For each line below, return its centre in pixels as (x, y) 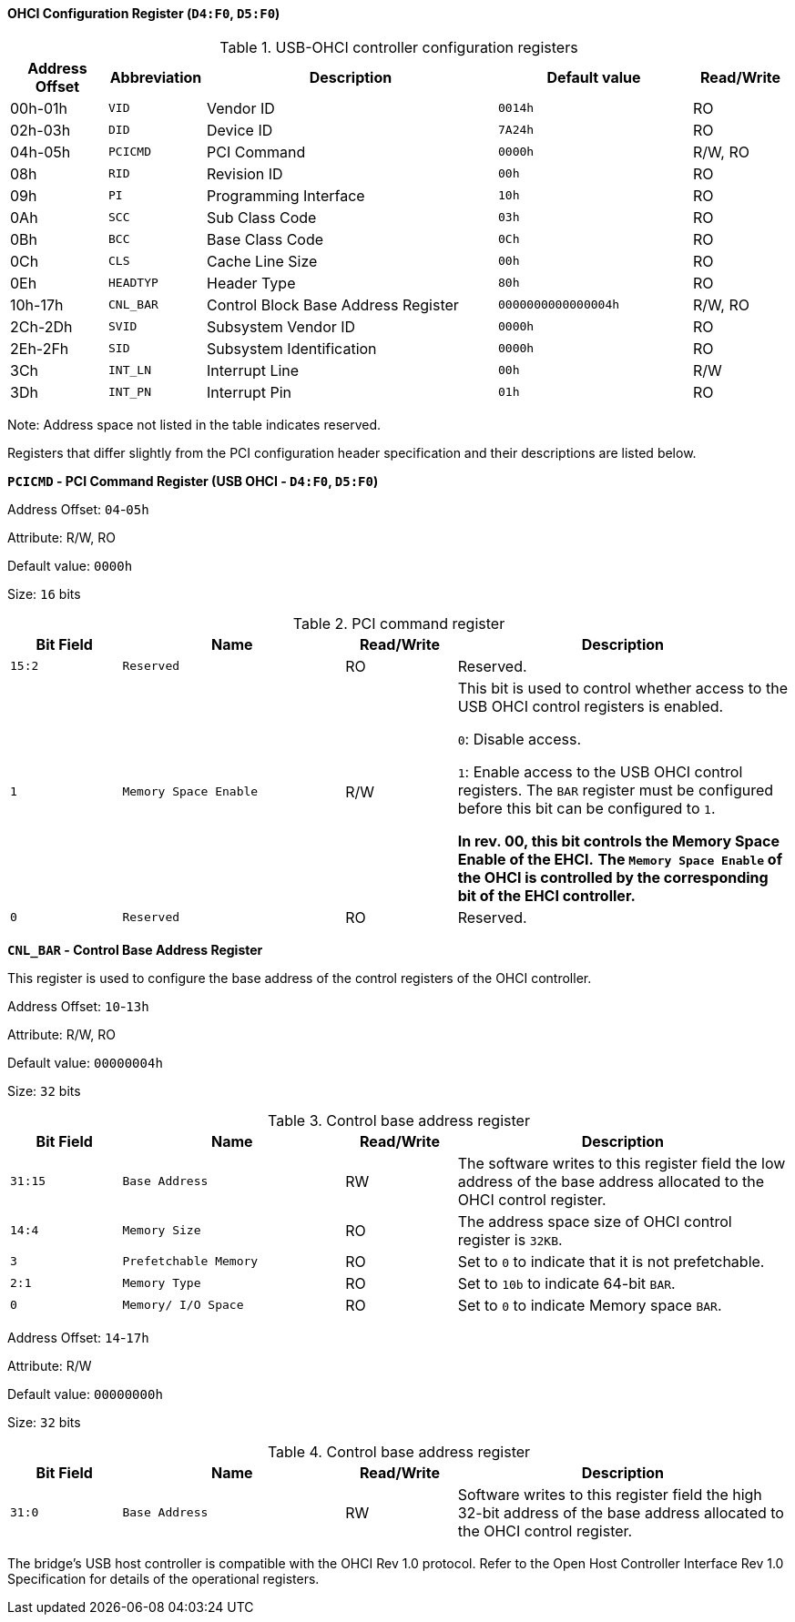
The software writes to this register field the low (622, 1163)
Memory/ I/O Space (183, 1305)
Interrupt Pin (249, 392)
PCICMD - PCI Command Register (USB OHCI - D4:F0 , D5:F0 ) (193, 481)
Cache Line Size (262, 261)
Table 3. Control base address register (399, 1120)
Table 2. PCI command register (399, 623)
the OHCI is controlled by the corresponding (613, 877)
